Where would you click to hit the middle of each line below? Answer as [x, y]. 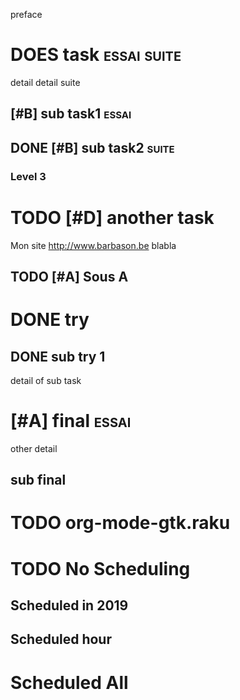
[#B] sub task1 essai [71, 114]
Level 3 [28, 176]
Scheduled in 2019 [69, 605]
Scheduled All [69, 682]
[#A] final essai [71, 421]
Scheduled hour [61, 639]
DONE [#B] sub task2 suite [92, 147]
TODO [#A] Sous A [69, 276]
